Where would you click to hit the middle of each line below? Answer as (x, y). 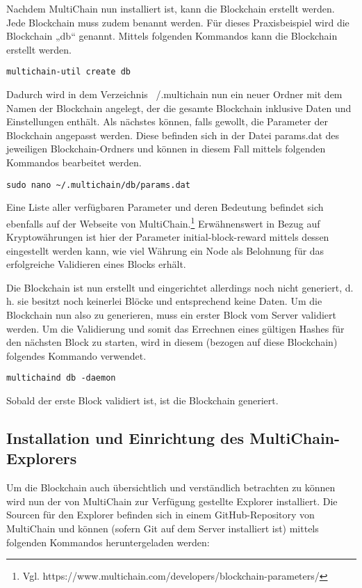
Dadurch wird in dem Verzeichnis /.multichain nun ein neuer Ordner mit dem (174, 94)
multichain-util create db (68, 72)
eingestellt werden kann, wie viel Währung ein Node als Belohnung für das (165, 250)
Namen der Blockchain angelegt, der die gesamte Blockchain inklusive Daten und (179, 108)
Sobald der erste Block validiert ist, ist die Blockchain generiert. (142, 400)
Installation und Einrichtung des (125, 438)
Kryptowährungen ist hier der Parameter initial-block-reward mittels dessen (168, 237)
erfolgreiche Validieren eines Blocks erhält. (96, 264)
